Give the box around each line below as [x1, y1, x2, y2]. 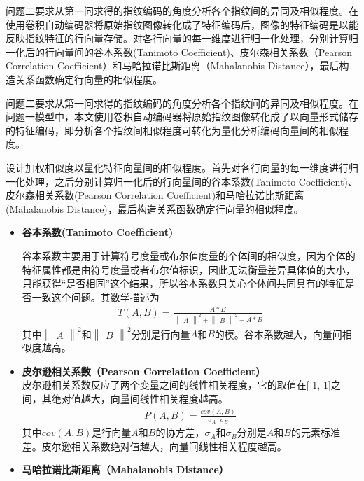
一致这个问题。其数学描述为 [31, 289, 160, 304]
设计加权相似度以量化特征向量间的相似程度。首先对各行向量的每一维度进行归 [6, 160, 358, 174]
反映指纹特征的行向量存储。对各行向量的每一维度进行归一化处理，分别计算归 [6, 31, 358, 46]
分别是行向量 [131, 326, 190, 341]
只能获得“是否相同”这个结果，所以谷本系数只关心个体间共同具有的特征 [22, 276, 346, 291]
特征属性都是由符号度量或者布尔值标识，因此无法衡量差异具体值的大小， [22, 262, 356, 277]
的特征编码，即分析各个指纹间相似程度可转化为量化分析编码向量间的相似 [6, 123, 339, 137]
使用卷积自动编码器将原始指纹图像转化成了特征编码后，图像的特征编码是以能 [6, 17, 358, 32]
